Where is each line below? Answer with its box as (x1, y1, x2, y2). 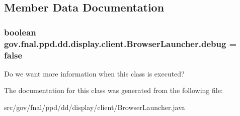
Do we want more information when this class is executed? (4, 68, 185, 78)
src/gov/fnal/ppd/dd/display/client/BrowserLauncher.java (4, 102, 185, 112)
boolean (4, 25, 36, 38)
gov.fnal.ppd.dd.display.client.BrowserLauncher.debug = (4, 37, 237, 49)
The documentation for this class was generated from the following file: (4, 85, 223, 95)
